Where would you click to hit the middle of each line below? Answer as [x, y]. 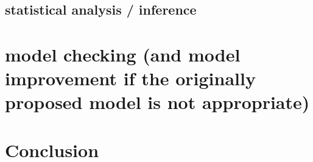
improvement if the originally [130, 78]
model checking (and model [123, 54]
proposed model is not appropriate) [157, 102]
